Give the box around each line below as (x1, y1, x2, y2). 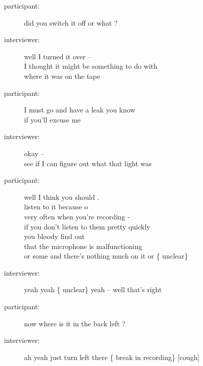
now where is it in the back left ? (24, 318, 125, 328)
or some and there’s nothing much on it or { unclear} (24, 251, 188, 261)
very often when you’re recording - (24, 211, 130, 221)
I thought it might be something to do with (24, 61, 158, 71)
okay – (24, 148, 45, 158)
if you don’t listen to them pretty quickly (24, 221, 150, 231)
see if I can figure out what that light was (24, 158, 152, 168)
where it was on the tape (24, 70, 100, 81)
